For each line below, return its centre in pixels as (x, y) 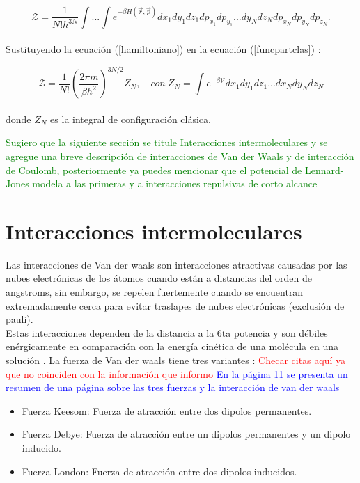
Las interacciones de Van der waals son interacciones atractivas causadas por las (177, 264)
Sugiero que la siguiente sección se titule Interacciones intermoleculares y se (167, 142)
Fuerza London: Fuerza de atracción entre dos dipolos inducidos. (159, 471)
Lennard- (324, 169)
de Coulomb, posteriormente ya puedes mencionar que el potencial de (154, 169)
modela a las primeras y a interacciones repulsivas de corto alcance (175, 183)
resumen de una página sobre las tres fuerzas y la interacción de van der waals (173, 387)
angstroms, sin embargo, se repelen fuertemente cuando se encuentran (155, 292)
